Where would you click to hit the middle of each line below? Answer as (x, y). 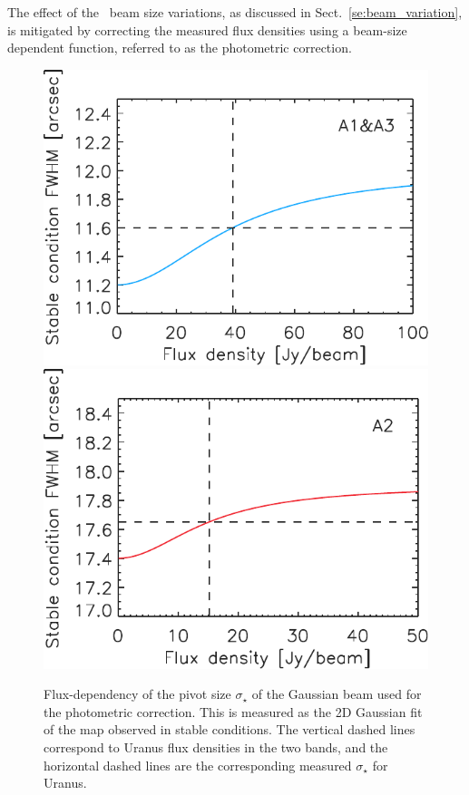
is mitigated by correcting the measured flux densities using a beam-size (207, 29)
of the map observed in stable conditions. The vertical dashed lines (230, 729)
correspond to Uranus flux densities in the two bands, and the (216, 747)
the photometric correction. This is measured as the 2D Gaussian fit (233, 711)
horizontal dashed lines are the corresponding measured (198, 765)
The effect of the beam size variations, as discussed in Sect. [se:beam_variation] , (235, 12)
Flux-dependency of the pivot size (137, 694)
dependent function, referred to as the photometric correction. (180, 48)
